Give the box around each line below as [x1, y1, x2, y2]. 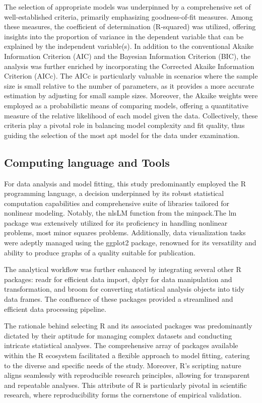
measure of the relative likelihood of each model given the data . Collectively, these [4, 110, 258, 120]
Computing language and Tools [4, 154, 170, 170]
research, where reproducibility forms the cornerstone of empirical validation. [4, 389, 242, 400]
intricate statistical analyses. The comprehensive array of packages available [4, 340, 238, 351]
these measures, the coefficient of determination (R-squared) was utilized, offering [4, 21, 256, 32]
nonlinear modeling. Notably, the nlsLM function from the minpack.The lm [4, 208, 237, 218]
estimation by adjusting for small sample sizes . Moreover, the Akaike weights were [4, 90, 258, 101]
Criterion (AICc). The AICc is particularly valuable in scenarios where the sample [4, 71, 258, 81]
